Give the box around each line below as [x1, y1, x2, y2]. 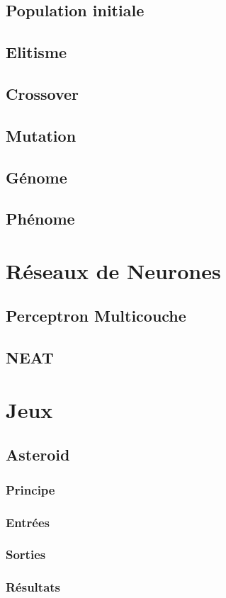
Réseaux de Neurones [6, 256, 221, 285]
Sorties [6, 546, 46, 563]
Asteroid [6, 444, 70, 466]
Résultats [6, 578, 61, 596]
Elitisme [6, 41, 67, 63]
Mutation [6, 124, 77, 146]
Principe [6, 480, 55, 498]
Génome [6, 166, 67, 188]
